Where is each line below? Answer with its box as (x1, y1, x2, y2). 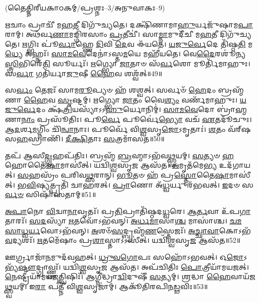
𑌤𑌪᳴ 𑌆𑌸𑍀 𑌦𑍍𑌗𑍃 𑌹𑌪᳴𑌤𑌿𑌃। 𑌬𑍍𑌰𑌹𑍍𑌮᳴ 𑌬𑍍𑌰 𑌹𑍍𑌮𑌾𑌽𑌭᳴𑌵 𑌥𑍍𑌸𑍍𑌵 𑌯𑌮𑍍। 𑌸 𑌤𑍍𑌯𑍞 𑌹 (5, 150, 234, 160)
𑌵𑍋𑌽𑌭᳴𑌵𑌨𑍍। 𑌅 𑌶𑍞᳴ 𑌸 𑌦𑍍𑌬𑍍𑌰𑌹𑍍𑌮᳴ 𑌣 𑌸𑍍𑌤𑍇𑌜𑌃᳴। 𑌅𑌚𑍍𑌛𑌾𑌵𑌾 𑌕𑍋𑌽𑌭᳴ (40, 225, 251, 235)
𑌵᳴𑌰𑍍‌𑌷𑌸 (228, 123, 251, 134)
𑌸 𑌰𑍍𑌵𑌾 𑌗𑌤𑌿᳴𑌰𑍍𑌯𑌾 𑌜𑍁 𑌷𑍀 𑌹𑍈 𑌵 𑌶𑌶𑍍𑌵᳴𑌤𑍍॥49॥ (5, 68, 162, 78)
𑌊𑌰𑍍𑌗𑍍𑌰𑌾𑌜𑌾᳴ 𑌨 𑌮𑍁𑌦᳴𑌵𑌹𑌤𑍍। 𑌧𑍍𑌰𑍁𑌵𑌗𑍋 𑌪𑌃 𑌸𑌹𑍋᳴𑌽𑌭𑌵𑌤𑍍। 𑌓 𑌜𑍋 (5, 252, 244, 262)
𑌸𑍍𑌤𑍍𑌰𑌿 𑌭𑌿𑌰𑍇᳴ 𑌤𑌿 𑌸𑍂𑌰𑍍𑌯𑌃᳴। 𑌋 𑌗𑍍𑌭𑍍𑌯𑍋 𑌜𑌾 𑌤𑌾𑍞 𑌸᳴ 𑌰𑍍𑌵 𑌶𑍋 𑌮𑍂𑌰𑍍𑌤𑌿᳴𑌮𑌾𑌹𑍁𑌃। (5, 58, 251, 68)
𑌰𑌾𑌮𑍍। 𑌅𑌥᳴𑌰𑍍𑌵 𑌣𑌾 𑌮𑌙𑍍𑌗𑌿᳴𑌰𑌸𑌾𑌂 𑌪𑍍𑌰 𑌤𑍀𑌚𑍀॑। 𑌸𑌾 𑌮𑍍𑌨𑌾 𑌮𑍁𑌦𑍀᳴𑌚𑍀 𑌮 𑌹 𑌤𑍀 (5, 29, 218, 39)
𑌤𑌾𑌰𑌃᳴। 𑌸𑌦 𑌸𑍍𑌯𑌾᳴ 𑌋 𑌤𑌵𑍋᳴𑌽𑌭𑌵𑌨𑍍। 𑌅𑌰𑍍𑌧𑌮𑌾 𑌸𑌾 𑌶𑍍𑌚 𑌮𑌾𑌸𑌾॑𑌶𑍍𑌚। (5, 215, 228, 226)
